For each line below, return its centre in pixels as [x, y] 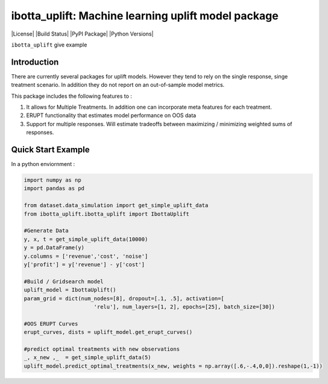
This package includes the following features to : [72, 96]
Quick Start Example [50, 150]
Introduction [35, 62]
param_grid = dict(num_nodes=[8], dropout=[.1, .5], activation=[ [124, 298]
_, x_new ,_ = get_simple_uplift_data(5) [87, 357]
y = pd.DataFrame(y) [54, 248]
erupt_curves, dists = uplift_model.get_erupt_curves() [108, 332]
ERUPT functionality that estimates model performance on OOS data [111, 115]
